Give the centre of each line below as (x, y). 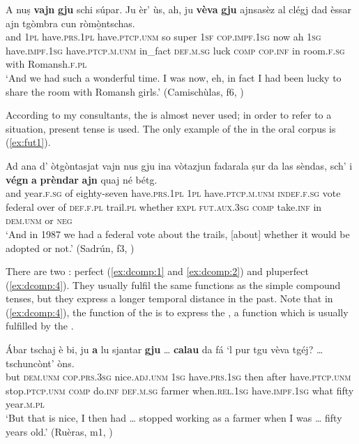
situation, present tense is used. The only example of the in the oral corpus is (171, 128)
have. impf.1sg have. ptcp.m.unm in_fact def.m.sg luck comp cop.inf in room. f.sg (175, 50)
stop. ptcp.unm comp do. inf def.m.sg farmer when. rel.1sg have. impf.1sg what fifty (180, 390)
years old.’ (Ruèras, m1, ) (59, 431)
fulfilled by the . (40, 326)
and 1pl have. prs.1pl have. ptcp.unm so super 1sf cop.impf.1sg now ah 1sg (163, 37)
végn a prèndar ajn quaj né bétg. (82, 179)
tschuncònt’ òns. (40, 363)
